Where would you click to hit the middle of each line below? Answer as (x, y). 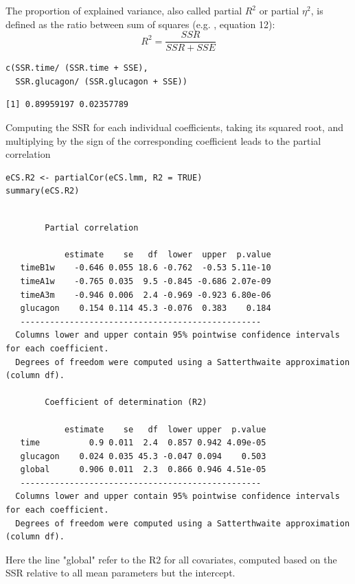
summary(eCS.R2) (43, 191)
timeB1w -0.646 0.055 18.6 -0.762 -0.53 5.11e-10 (146, 268)
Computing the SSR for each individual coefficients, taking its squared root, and (175, 127)
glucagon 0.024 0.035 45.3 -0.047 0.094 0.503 (143, 456)
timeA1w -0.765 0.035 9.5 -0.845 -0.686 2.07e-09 (146, 281)
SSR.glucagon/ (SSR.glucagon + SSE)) (101, 81)
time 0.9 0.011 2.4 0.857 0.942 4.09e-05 (143, 443)
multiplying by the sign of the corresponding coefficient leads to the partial (163, 140)
